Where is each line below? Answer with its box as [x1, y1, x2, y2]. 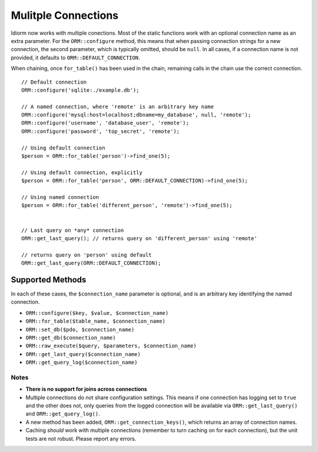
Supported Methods [11, 274, 87, 285]
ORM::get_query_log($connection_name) [25, 359, 138, 366]
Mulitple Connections [11, 9, 119, 22]
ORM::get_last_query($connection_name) [25, 351, 141, 357]
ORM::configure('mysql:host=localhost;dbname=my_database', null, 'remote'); [21, 112, 251, 118]
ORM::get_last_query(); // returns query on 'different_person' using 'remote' [21, 235, 257, 241]
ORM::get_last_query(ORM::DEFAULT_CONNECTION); [21, 260, 161, 267]
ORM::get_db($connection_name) [25, 334, 116, 341]
